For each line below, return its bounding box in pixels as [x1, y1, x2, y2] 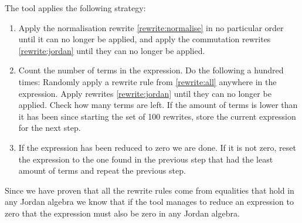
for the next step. [18, 121, 81, 134]
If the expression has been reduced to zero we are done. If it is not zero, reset [18, 141, 296, 153]
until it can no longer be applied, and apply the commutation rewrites [18, 33, 271, 45]
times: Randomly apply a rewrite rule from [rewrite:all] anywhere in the [18, 75, 277, 87]
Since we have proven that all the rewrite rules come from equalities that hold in [5, 184, 294, 196]
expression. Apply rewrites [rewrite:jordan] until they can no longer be [18, 87, 272, 99]
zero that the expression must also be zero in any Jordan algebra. [5, 207, 240, 219]
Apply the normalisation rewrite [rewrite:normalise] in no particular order [18, 21, 284, 33]
